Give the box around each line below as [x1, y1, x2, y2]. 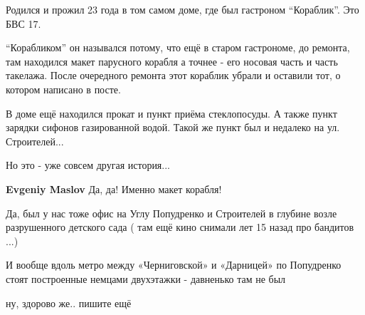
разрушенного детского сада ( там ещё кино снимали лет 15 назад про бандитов [6, 220, 354, 234]
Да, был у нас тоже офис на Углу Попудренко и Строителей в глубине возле [6, 205, 337, 220]
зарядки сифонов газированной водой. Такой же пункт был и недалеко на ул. [6, 120, 340, 135]
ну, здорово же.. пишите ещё [6, 295, 132, 310]
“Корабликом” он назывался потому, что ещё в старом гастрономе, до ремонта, [6, 40, 350, 55]
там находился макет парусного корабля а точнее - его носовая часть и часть [6, 53, 338, 68]
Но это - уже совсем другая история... [6, 157, 170, 172]
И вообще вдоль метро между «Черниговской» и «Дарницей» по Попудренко [6, 257, 342, 272]
